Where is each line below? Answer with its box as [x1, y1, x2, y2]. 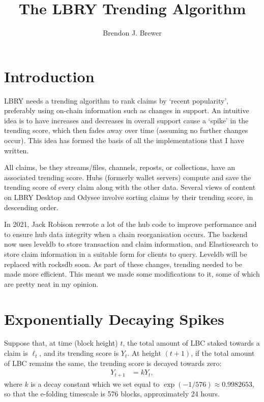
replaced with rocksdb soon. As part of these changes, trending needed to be [4, 258, 242, 269]
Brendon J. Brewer [103, 27, 162, 38]
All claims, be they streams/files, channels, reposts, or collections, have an [4, 162, 236, 173]
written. [4, 145, 29, 155]
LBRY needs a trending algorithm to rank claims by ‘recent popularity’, [4, 95, 229, 106]
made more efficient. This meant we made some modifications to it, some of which [4, 269, 260, 279]
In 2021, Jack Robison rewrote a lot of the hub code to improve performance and [4, 219, 257, 229]
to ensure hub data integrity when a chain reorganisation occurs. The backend [4, 228, 248, 239]
